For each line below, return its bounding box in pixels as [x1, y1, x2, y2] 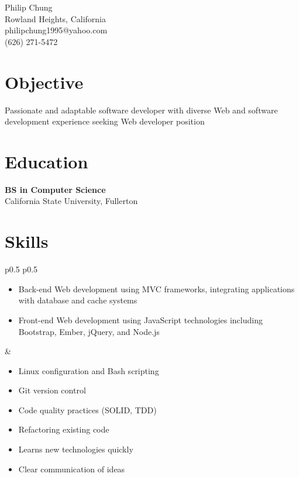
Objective [5, 70, 84, 94]
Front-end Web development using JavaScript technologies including [18, 313, 263, 326]
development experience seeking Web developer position [5, 115, 205, 127]
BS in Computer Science [5, 183, 106, 195]
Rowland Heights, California [5, 12, 106, 25]
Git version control [18, 384, 86, 396]
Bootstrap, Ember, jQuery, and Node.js [18, 325, 160, 337]
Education [5, 149, 88, 173]
